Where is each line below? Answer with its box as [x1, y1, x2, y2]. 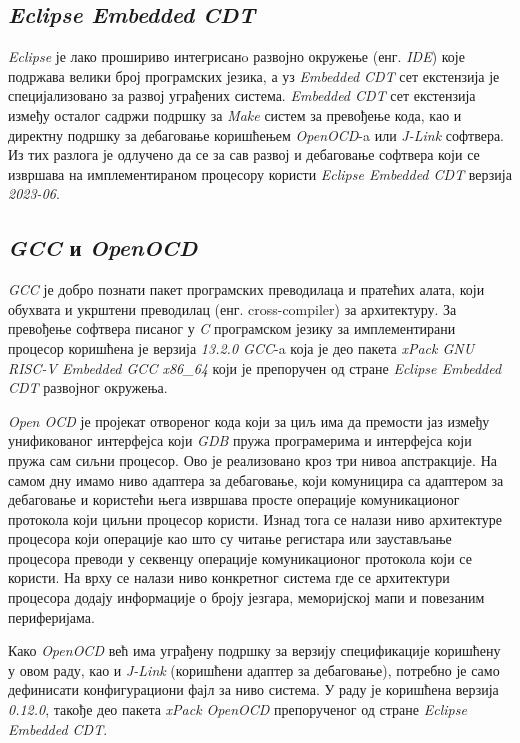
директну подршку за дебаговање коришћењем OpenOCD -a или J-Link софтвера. [8, 124, 504, 145]
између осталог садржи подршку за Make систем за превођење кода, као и [8, 104, 462, 125]
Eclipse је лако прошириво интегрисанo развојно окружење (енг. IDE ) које [8, 46, 465, 67]
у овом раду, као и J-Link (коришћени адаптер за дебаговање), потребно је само [8, 659, 500, 680]
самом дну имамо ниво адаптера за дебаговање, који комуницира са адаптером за [8, 469, 504, 490]
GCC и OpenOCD [8, 232, 198, 263]
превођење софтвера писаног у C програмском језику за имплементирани [8, 318, 456, 339]
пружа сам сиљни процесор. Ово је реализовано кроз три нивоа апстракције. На [8, 449, 497, 470]
